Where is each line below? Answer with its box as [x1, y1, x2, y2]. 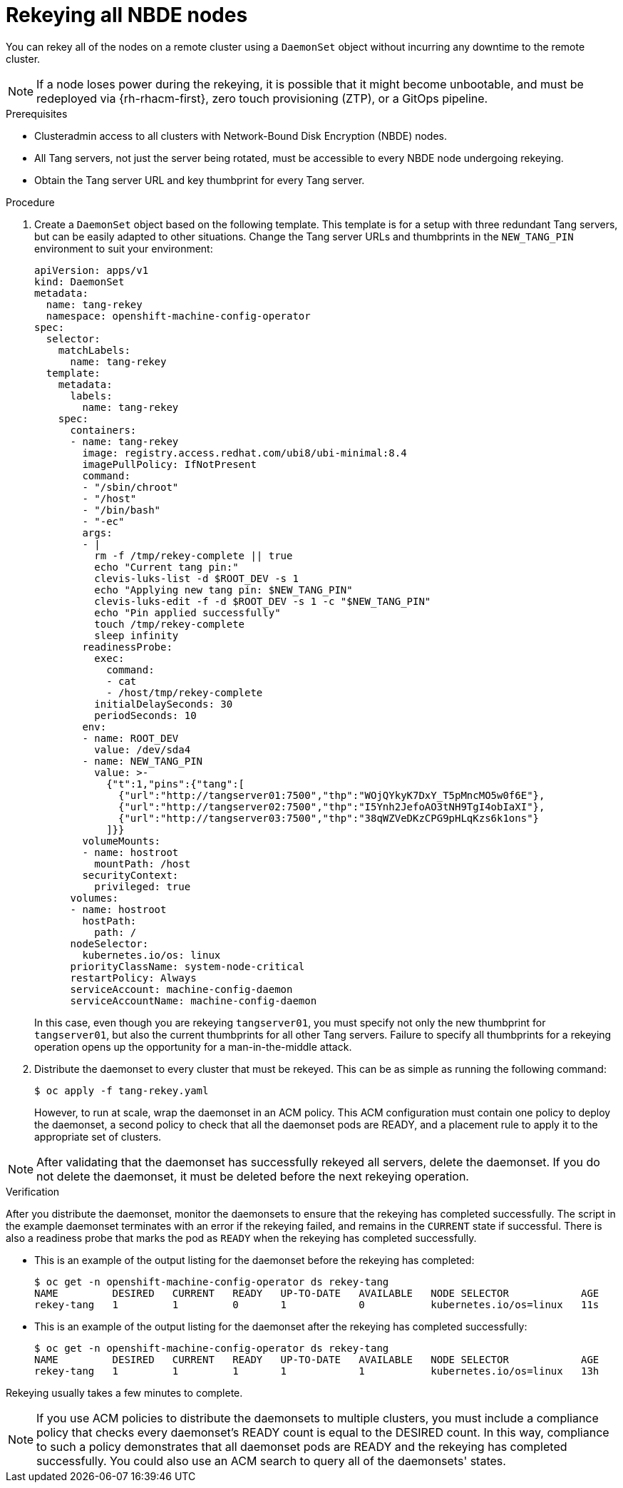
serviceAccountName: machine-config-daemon [70, 994, 317, 1007]
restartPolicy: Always [70, 972, 197, 984]
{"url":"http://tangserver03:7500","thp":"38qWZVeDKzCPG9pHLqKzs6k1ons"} [118, 812, 540, 824]
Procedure [6, 195, 55, 208]
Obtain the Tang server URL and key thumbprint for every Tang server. [34, 173, 365, 186]
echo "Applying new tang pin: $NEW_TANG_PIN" [94, 584, 353, 596]
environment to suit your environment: [34, 242, 213, 255]
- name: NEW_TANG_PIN [82, 755, 203, 767]
